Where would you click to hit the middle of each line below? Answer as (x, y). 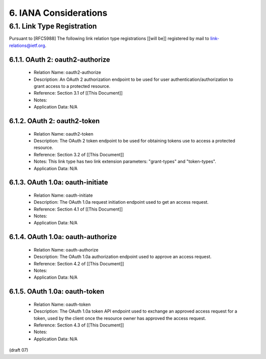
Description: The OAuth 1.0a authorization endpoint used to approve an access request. (123, 257)
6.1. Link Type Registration (53, 26)
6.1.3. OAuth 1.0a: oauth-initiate (59, 182)
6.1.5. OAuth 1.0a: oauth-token (57, 292)
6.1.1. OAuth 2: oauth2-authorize (60, 59)
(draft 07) (19, 350)
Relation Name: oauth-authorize (66, 250)
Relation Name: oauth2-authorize (67, 72)
